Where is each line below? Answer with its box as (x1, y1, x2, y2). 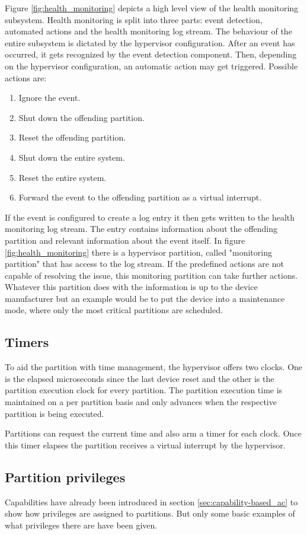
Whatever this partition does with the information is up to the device (5, 281, 258, 293)
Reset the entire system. (18, 171, 107, 183)
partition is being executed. (5, 407, 104, 419)
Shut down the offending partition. (18, 111, 145, 123)
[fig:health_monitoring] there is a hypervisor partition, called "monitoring (5, 246, 272, 258)
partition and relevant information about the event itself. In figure (5, 234, 245, 246)
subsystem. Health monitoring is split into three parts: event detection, (5, 13, 263, 26)
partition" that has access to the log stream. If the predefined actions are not (5, 257, 284, 270)
